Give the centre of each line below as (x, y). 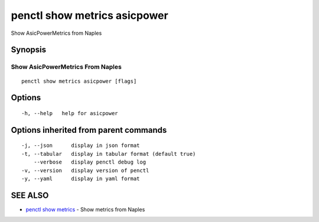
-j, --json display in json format (81, 146)
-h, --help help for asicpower (70, 113)
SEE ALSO (30, 195)
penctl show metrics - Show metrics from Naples (85, 209)
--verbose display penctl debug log (90, 162)
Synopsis (29, 50)
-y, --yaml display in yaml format (81, 178)
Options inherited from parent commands (89, 130)
